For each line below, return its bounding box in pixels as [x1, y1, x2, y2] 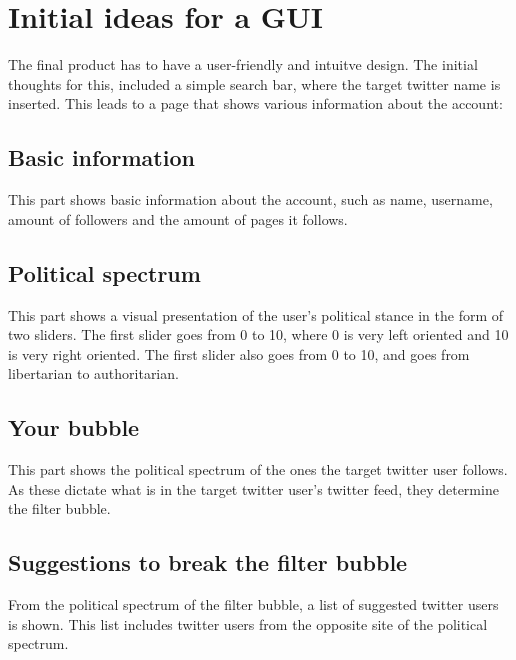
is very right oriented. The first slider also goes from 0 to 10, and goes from [8, 343, 470, 364]
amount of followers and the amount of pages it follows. [8, 208, 348, 229]
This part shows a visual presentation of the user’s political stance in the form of [8, 304, 504, 325]
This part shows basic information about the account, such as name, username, [8, 189, 493, 210]
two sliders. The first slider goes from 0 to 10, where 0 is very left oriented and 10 [8, 324, 509, 345]
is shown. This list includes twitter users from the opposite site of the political [8, 613, 488, 634]
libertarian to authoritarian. [8, 363, 179, 384]
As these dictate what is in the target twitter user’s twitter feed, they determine [8, 478, 499, 499]
